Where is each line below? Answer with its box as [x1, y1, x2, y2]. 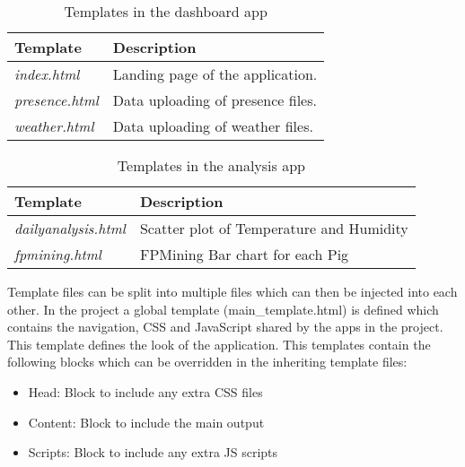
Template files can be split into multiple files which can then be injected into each [7, 282, 458, 300]
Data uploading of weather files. [112, 116, 313, 136]
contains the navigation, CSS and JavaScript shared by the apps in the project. [7, 317, 443, 336]
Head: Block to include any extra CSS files [28, 382, 263, 401]
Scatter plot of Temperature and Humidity [139, 218, 408, 238]
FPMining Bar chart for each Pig [139, 244, 349, 264]
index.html [14, 64, 80, 84]
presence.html [14, 90, 99, 110]
